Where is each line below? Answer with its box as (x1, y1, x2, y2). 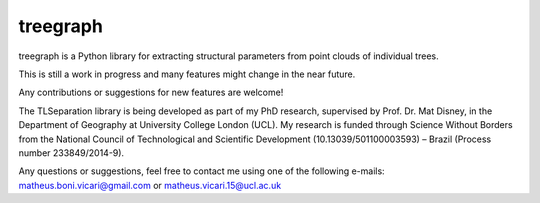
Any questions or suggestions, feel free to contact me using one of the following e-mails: (18, 165, 385, 177)
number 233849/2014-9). (18, 146, 125, 159)
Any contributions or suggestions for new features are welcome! (18, 86, 284, 99)
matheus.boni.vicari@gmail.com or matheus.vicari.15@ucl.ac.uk (18, 179, 282, 191)
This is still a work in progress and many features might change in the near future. (18, 68, 356, 80)
